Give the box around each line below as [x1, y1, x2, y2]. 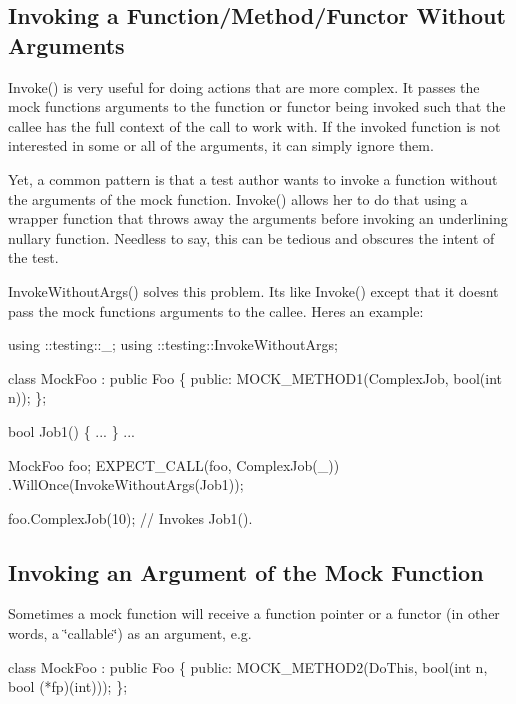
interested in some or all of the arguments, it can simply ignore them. [8, 135, 434, 156]
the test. [8, 247, 59, 268]
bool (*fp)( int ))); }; [8, 676, 128, 697]
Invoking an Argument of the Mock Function [8, 556, 484, 587]
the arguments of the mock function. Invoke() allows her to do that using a [8, 188, 468, 209]
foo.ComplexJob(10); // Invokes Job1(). [8, 507, 253, 528]
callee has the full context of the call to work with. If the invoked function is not [8, 115, 501, 136]
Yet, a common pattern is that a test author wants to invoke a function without [8, 168, 498, 189]
